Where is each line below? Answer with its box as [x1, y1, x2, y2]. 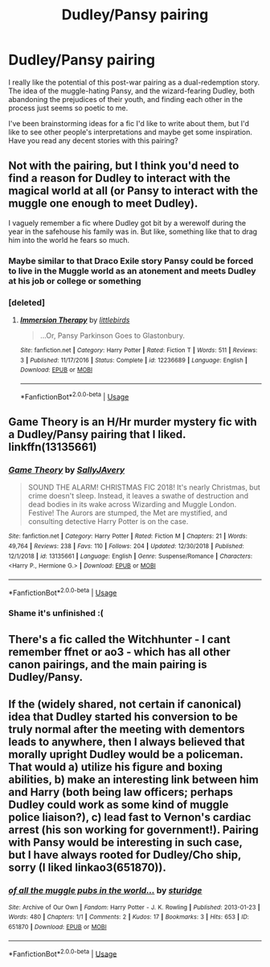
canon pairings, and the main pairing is [8, 658, 207, 671]
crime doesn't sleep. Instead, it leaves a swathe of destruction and [27, 491, 249, 501]
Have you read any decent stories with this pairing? [8, 135, 178, 145]
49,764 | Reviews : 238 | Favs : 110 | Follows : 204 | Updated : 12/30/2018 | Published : [8, 542, 244, 550]
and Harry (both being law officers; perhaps [8, 785, 234, 799]
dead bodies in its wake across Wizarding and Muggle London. [27, 500, 237, 510]
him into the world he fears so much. [8, 235, 130, 244]
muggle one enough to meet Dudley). [8, 197, 198, 211]
